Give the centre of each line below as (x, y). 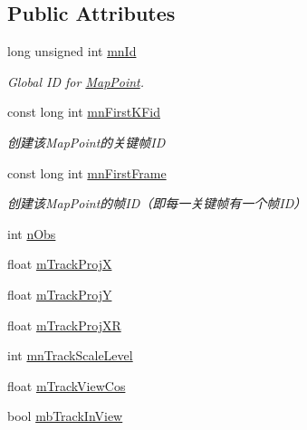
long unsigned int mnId (72, 51)
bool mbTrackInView (65, 416)
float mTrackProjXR (64, 325)
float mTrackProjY (60, 294)
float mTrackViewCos (67, 385)
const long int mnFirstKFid (84, 112)
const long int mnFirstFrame (87, 172)
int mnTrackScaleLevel (70, 355)
